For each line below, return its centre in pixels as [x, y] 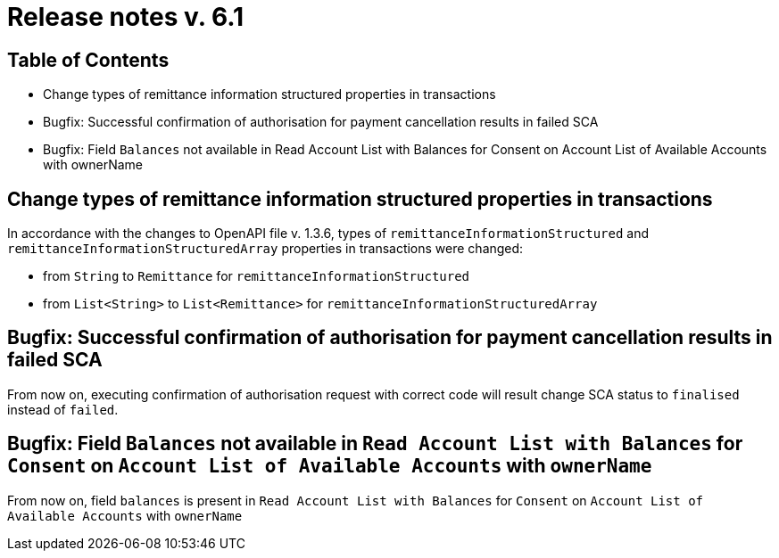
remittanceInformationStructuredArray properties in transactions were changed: [265, 249]
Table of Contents [88, 60]
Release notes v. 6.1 [126, 17]
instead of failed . [63, 409]
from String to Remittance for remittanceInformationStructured [257, 276]
